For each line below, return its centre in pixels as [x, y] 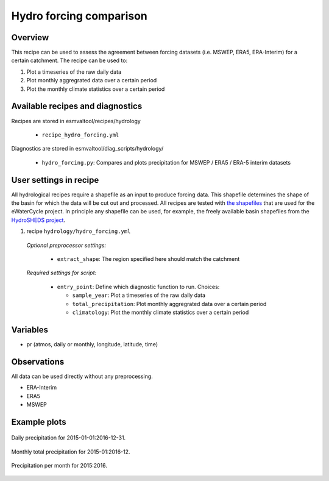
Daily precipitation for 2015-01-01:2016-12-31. [69, 438]
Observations [38, 362]
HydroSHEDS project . [38, 220]
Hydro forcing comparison [79, 16]
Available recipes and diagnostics [77, 106]
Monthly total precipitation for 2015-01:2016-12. [71, 452]
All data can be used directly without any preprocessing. [82, 376]
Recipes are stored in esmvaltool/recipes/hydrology [76, 121]
